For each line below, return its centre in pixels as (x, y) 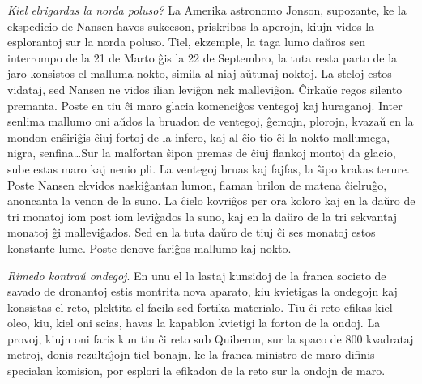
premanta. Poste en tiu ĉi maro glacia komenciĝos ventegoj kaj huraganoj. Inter (205, 105)
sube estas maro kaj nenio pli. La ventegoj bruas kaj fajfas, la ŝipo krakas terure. (209, 168)
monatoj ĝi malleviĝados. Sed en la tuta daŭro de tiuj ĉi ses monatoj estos (192, 232)
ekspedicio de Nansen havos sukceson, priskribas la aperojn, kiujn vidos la (191, 26)
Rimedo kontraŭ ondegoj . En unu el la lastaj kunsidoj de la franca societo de (197, 275)
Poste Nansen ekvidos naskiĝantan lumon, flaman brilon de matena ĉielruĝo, (197, 184)
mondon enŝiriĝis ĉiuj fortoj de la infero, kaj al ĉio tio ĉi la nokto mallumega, (199, 137)
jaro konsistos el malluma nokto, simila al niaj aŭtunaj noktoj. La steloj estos (200, 73)
